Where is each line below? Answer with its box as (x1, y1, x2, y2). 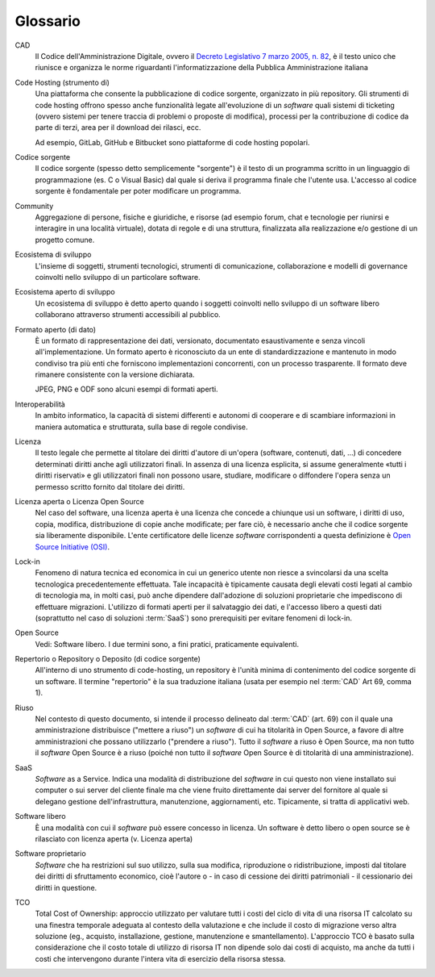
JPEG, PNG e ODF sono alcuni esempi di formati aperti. (35, 384, 218, 395)
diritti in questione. (35, 883, 97, 892)
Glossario (14, 12, 81, 30)
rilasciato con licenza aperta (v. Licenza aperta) (35, 833, 193, 843)
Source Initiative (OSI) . (35, 541, 110, 552)
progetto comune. (35, 235, 95, 244)
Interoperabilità (14, 399, 66, 409)
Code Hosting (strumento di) (14, 77, 110, 87)
